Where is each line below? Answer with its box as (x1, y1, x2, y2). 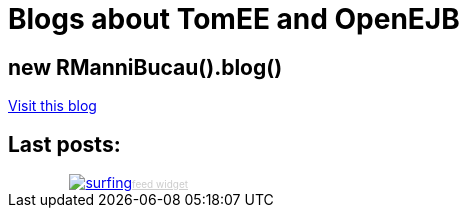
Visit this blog (8, 97, 97, 115)
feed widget (132, 178, 188, 191)
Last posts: (8, 131, 121, 157)
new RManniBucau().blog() (8, 54, 283, 80)
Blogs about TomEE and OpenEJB (8, 2, 460, 36)
